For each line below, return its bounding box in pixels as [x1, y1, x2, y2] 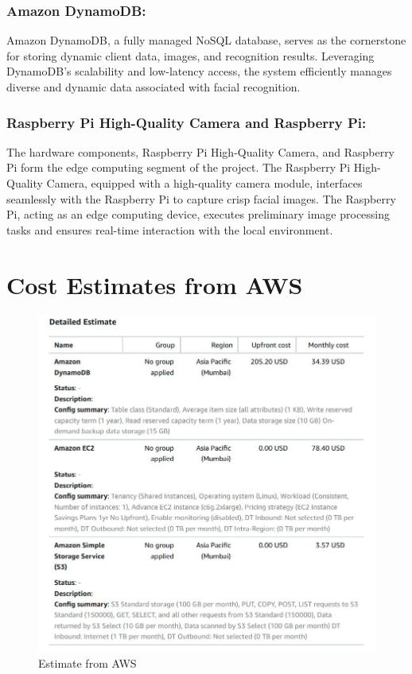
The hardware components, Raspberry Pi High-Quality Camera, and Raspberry [6, 143, 395, 160]
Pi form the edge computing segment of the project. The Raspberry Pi [6, 159, 351, 176]
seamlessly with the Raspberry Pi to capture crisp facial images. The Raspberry [6, 190, 396, 207]
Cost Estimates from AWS [6, 268, 303, 300]
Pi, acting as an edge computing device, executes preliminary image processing [6, 206, 391, 223]
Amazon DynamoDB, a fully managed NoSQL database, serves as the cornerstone [6, 32, 406, 48]
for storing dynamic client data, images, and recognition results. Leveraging [6, 47, 375, 64]
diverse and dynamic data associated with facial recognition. [6, 79, 301, 95]
